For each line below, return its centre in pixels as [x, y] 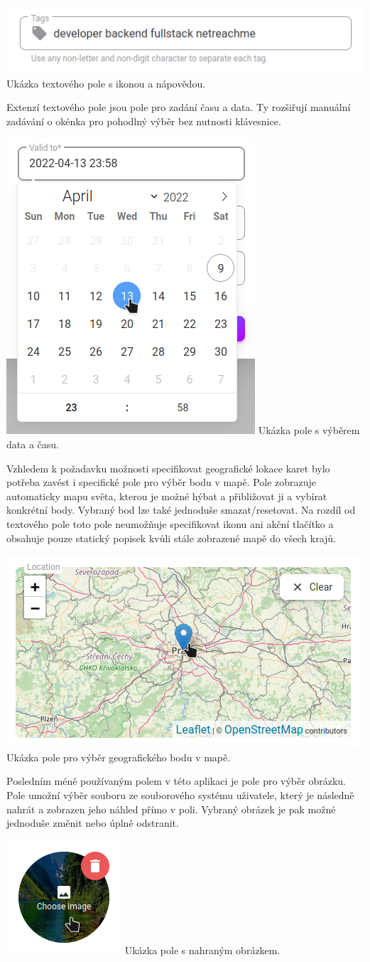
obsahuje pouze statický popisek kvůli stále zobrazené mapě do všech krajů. [172, 538]
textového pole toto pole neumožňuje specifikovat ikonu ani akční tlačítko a [170, 523]
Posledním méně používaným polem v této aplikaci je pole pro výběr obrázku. [176, 781]
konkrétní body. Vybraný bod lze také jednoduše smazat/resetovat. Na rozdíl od [181, 510]
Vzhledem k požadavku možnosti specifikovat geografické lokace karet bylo [168, 468]
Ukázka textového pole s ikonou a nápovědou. [106, 83]
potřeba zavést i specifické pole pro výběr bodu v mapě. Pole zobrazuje [162, 482]
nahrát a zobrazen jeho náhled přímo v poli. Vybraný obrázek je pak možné [171, 809]
